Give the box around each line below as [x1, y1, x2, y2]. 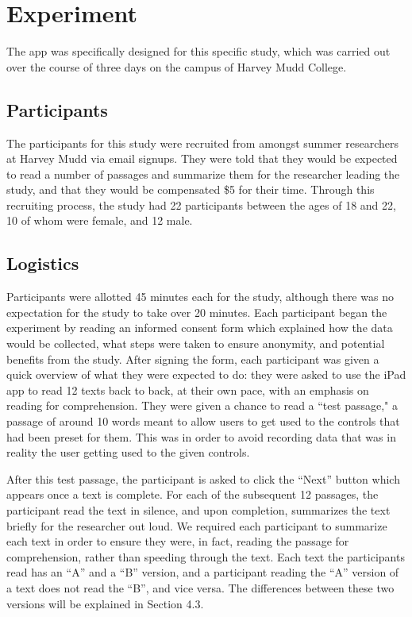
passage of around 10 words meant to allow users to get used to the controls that [6, 413, 400, 430]
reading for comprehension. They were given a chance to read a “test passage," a [6, 397, 398, 414]
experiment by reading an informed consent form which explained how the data [6, 319, 393, 336]
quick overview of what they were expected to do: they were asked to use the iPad [6, 366, 406, 383]
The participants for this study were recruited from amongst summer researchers [6, 134, 399, 151]
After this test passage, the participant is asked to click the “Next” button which [6, 470, 400, 487]
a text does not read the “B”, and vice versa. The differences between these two [6, 579, 395, 596]
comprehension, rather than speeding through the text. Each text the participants [6, 548, 405, 565]
